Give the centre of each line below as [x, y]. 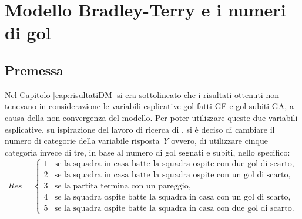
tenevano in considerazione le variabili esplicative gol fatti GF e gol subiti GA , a [149, 106]
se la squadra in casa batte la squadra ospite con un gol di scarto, [172, 175]
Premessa [34, 70]
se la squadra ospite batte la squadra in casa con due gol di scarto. [174, 208]
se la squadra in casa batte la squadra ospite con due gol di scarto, [174, 164]
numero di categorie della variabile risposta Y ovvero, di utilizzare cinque [136, 141]
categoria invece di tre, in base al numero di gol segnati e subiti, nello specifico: [147, 152]
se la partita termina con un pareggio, [123, 186]
